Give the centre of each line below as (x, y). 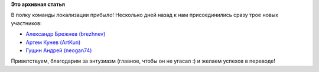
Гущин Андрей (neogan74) (59, 50)
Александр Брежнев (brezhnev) (66, 34)
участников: (26, 23)
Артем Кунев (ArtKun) (53, 42)
